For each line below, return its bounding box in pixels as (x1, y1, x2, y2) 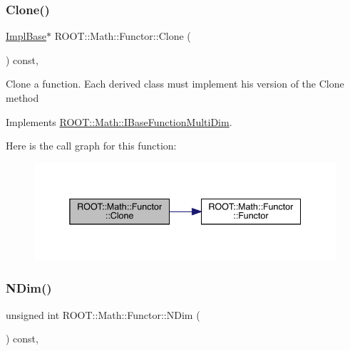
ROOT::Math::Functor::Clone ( (54, 28, 191, 43)
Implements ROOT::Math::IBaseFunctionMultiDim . (6, 114, 232, 129)
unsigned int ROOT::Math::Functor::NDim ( (6, 307, 200, 322)
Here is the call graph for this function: (6, 138, 177, 153)
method (6, 90, 39, 105)
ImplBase (6, 28, 47, 43)
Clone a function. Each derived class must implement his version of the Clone (6, 76, 344, 91)
